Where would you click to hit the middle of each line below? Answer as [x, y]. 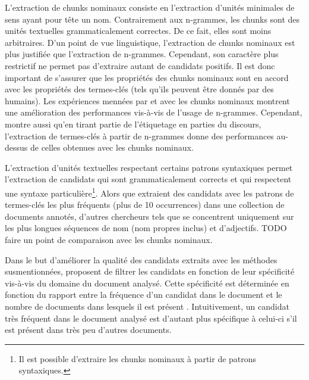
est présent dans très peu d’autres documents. [88, 330]
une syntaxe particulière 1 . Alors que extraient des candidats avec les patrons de [149, 192]
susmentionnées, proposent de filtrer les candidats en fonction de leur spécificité [150, 271]
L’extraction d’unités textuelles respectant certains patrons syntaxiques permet [149, 167]
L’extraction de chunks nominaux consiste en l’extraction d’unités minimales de [150, 7]
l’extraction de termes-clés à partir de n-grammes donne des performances [139, 136]
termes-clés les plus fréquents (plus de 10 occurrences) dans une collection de [145, 205]
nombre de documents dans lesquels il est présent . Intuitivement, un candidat [147, 306]
